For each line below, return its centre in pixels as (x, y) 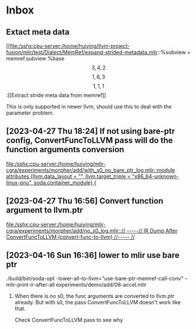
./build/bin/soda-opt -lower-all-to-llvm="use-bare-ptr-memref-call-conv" (95, 278)
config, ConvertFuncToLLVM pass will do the (89, 141)
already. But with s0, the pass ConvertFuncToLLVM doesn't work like (97, 303)
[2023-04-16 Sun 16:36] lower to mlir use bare (93, 255)
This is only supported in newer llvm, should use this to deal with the (89, 107)
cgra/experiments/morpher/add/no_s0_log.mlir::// (66, 230)
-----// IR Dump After (152, 230)
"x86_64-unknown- (155, 176)
